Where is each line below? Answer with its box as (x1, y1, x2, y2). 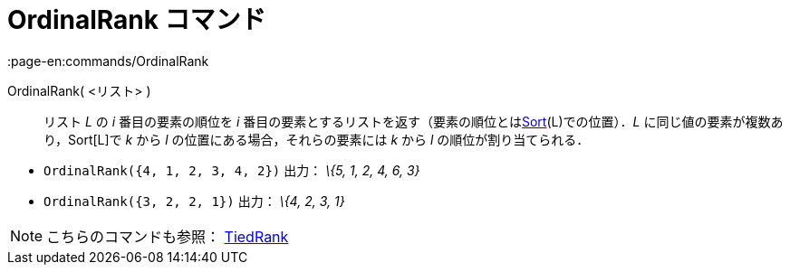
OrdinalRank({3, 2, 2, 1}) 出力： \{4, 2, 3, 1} (43, 192, 345, 209)
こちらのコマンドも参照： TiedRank (46, 227, 289, 246)
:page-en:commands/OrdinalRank (7, 52, 209, 69)
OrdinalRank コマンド (7, 5, 266, 35)
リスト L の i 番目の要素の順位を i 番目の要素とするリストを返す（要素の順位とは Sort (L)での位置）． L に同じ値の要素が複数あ (43, 113, 784, 129)
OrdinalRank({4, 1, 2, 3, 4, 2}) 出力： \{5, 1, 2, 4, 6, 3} (43, 162, 420, 178)
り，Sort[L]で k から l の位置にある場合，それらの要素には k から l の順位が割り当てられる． (43, 131, 590, 147)
